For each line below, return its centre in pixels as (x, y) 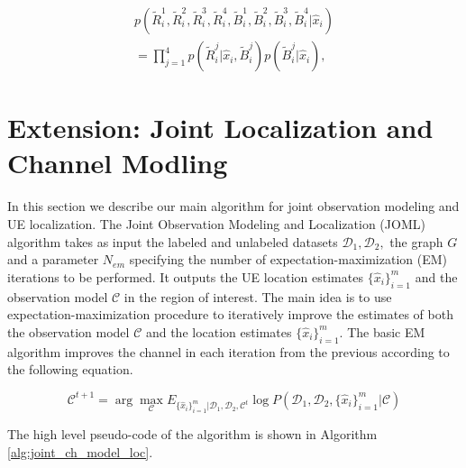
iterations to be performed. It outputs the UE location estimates (185, 276)
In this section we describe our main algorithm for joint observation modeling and (233, 206)
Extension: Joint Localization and (220, 128)
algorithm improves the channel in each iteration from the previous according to (228, 351)
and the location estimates (219, 331)
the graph (416, 241)
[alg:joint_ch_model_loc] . (80, 452)
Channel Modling (118, 163)
